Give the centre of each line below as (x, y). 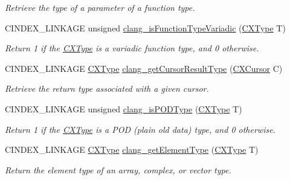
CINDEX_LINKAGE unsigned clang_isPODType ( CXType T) (124, 108)
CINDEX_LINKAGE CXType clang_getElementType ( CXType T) (132, 149)
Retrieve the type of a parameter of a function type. (100, 7)
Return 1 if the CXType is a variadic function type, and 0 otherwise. (132, 48)
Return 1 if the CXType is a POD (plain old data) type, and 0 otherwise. (140, 129)
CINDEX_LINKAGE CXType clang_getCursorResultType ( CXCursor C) (144, 68)
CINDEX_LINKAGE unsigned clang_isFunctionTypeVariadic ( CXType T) (145, 27)
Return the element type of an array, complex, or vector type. (118, 169)
